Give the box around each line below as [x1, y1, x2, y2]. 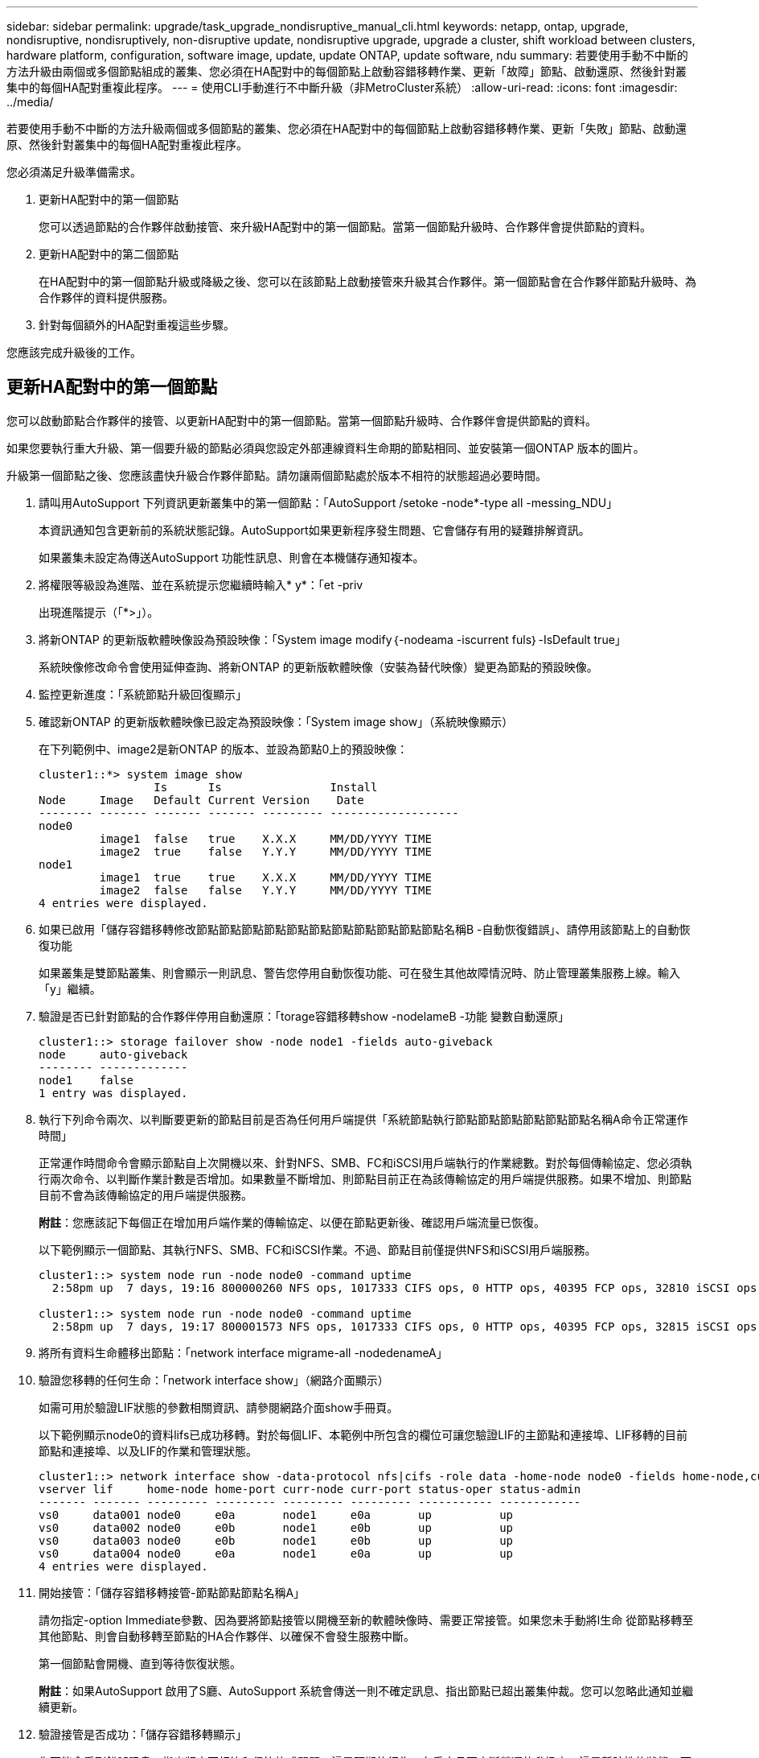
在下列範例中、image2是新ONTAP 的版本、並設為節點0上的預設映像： [39, 741, 408, 756]
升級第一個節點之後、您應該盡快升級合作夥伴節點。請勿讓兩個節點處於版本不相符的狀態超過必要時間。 [6, 468, 547, 482]
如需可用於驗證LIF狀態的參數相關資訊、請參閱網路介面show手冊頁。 [39, 1400, 399, 1414]
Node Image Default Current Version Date [39, 793, 364, 807]
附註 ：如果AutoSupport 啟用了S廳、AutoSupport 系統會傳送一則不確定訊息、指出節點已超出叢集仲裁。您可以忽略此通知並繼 [39, 1683, 694, 1698]
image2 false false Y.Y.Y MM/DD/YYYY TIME [99, 883, 432, 897]
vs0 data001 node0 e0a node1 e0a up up [39, 1508, 514, 1521]
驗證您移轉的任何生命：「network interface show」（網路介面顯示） [39, 1372, 389, 1387]
